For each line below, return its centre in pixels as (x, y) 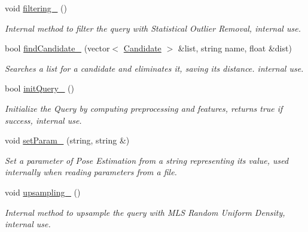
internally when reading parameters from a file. (91, 172)
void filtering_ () (36, 8)
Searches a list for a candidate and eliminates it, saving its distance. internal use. (154, 68)
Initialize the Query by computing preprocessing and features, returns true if (144, 108)
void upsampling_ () (43, 192)
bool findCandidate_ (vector (57, 48)
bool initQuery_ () (39, 88)
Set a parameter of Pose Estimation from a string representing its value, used (147, 160)
